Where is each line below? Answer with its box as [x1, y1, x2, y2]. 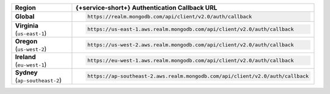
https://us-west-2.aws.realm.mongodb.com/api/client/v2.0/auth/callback [87, 42, 295, 48]
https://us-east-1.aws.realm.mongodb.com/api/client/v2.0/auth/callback [87, 26, 295, 33]
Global [15, 12, 35, 21]
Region [15, 4, 36, 12]
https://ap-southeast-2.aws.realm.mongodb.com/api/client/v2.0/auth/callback [87, 73, 309, 79]
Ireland [15, 52, 36, 61]
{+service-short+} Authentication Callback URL [75, 4, 218, 12]
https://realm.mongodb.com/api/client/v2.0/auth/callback [87, 13, 252, 20]
